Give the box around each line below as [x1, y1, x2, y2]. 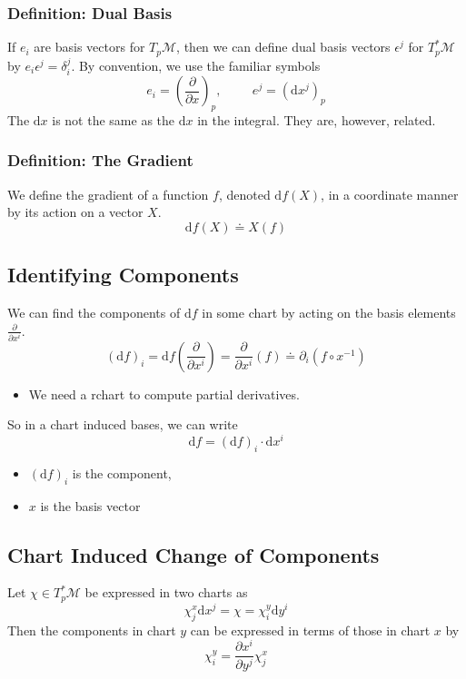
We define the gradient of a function [7, 184, 209, 203]
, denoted [218, 184, 271, 203]
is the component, [72, 463, 172, 482]
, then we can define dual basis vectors [176, 37, 391, 56]
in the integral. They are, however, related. [197, 110, 436, 129]
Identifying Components [7, 261, 239, 289]
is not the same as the [52, 110, 175, 129]
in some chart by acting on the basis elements [202, 303, 456, 322]
